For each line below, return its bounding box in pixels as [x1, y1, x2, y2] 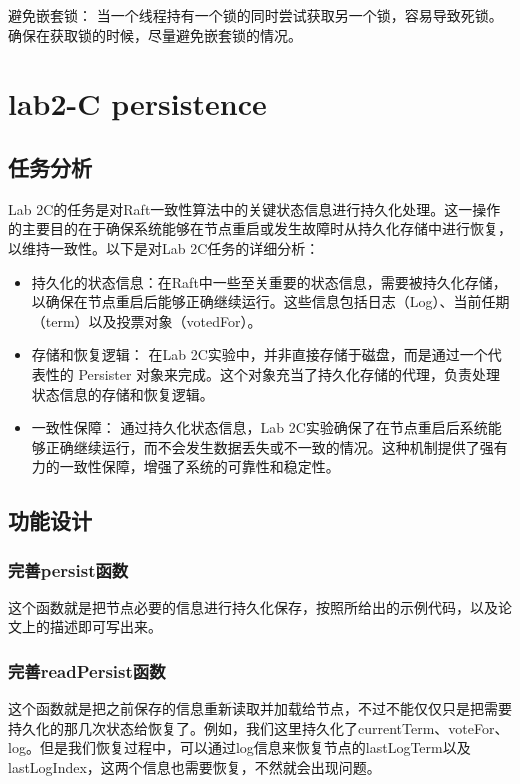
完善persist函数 [8, 557, 129, 582]
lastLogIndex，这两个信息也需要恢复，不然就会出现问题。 [8, 757, 381, 778]
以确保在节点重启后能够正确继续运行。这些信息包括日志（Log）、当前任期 [31, 291, 510, 312]
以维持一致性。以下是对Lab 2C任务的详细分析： [8, 237, 320, 258]
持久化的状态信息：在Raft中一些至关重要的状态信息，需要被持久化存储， [31, 271, 507, 292]
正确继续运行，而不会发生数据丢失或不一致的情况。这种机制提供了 [45, 436, 480, 457]
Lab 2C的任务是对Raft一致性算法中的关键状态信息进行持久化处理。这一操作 [8, 198, 501, 219]
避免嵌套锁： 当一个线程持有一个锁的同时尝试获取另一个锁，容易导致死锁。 [8, 5, 503, 25]
